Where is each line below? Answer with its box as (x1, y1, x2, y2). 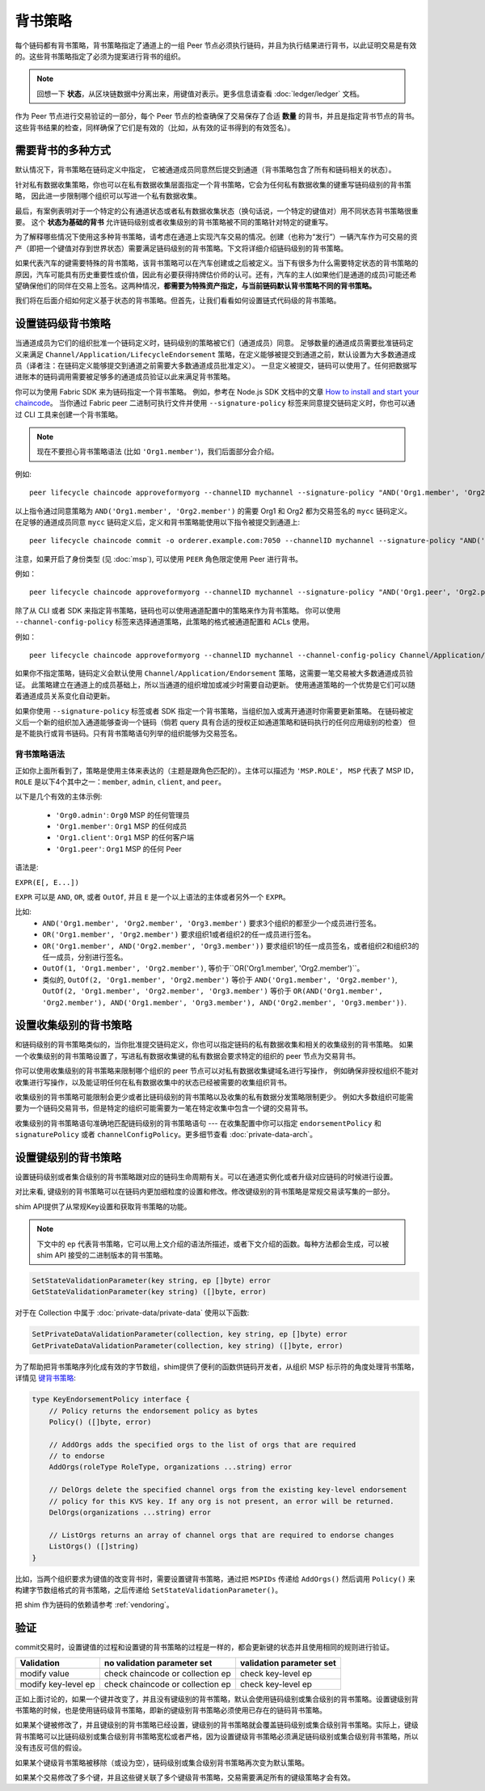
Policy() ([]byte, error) (48, 1417, 152, 1426)
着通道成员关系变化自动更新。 (15, 691, 115, 701)
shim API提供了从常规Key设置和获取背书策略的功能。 (15, 1201, 192, 1212)
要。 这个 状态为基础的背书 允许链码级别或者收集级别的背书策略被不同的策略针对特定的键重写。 (15, 217, 333, 226)
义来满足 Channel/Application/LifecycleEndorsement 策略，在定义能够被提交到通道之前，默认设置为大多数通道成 (15, 349, 416, 359)
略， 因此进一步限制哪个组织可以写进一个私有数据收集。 (15, 191, 201, 201)
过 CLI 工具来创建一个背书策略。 (15, 409, 123, 419)
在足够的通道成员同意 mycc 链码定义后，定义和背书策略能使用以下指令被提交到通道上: (15, 517, 301, 527)
